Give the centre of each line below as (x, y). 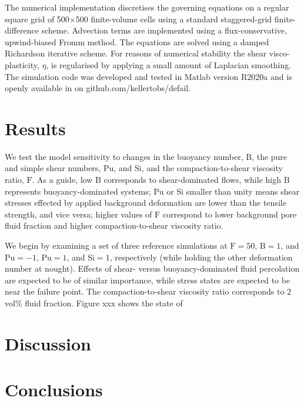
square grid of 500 (37, 19)
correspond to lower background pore (230, 214)
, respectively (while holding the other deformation (201, 257)
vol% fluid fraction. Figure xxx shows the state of (94, 303)
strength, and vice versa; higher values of (78, 214)
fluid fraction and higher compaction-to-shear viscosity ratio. (114, 225)
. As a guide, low (62, 180)
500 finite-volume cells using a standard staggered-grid (174, 19)
